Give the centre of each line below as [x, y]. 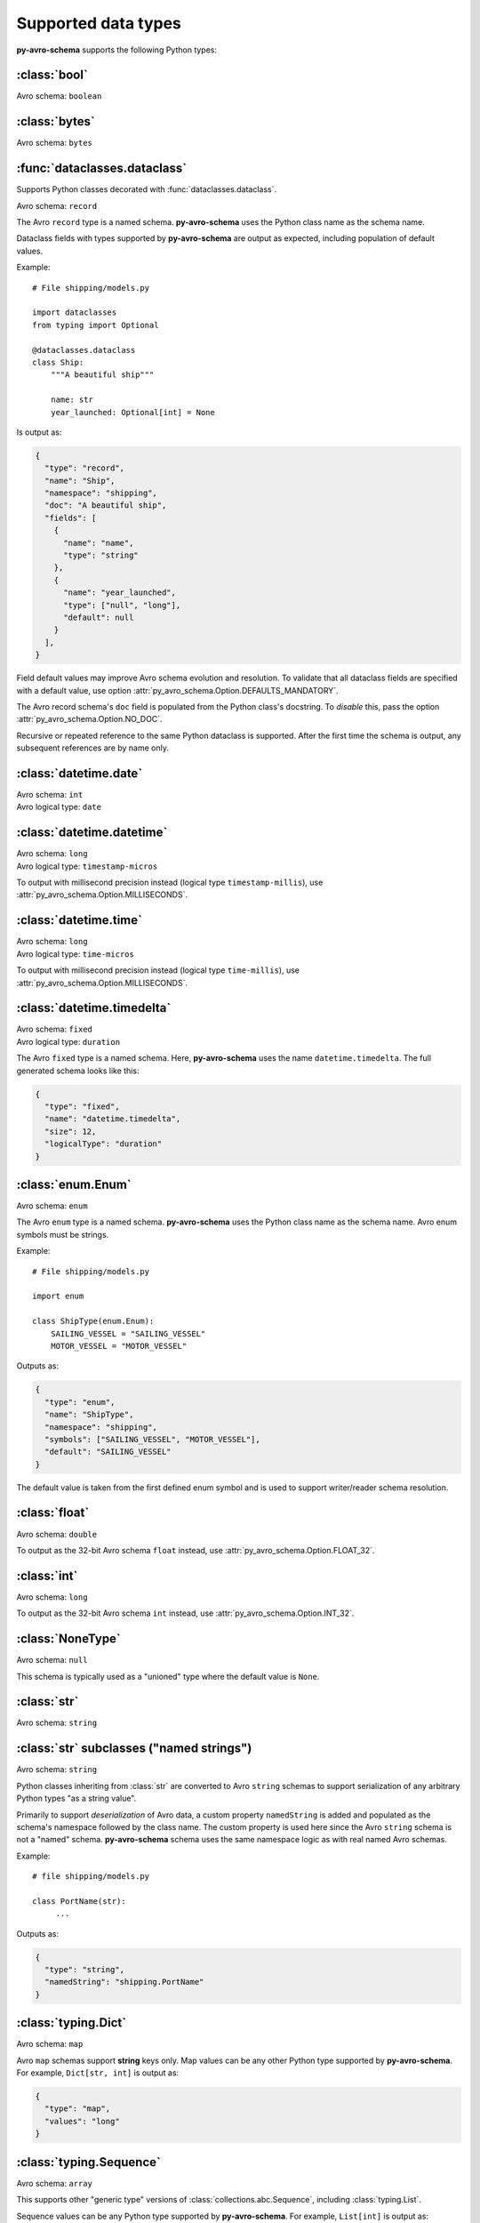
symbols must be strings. [63, 1234]
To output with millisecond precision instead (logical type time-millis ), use [158, 970]
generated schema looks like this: [78, 1071]
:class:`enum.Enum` [74, 1184]
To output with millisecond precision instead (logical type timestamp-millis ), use [170, 883]
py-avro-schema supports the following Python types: [117, 50]
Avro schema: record [57, 205]
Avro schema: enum [52, 1206]
